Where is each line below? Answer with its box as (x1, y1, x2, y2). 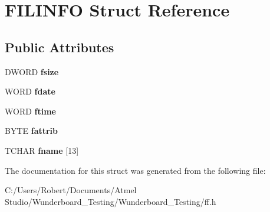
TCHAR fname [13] (5, 144, 79, 156)
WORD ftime (5, 105, 56, 117)
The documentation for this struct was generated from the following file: (5, 164, 266, 176)
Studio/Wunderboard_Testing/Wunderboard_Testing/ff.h (5, 195, 216, 207)
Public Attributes (5, 38, 114, 56)
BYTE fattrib (5, 124, 58, 137)
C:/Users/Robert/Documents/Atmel (5, 184, 137, 196)
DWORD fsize (5, 65, 59, 78)
